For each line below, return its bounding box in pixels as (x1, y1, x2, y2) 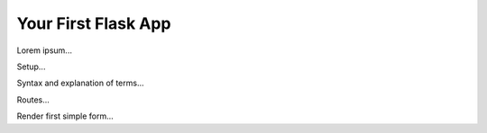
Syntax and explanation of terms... (16, 77, 144, 89)
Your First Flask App (16, 13, 171, 33)
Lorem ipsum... (16, 45, 72, 56)
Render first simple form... (16, 111, 115, 121)
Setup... (16, 61, 46, 72)
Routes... (16, 94, 50, 105)
